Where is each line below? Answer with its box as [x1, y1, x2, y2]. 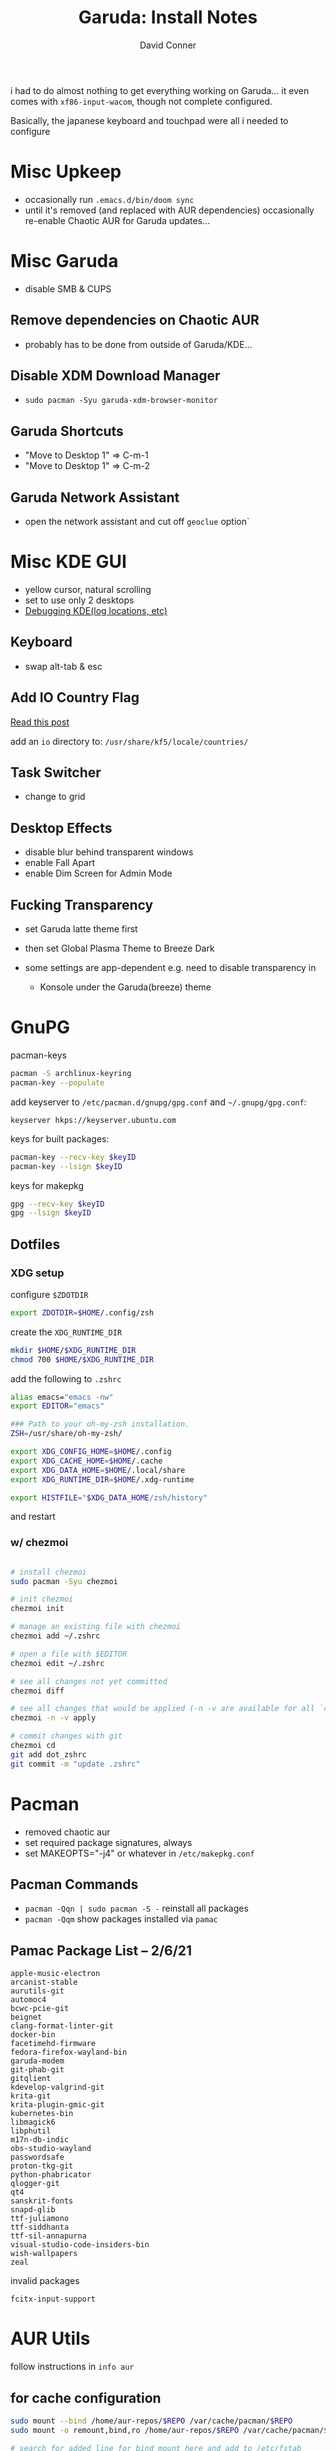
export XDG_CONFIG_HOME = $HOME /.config [10, 1447, 172, 1457]
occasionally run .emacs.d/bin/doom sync [24, 193, 195, 205]
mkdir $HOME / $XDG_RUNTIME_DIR [10, 1345, 137, 1355]
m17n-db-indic [10, 2135, 70, 2145]
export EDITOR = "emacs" [10, 1401, 105, 1411]
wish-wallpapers [10, 2249, 78, 2259]
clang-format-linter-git [10, 2021, 114, 2031]
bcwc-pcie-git [10, 2004, 70, 2014]
